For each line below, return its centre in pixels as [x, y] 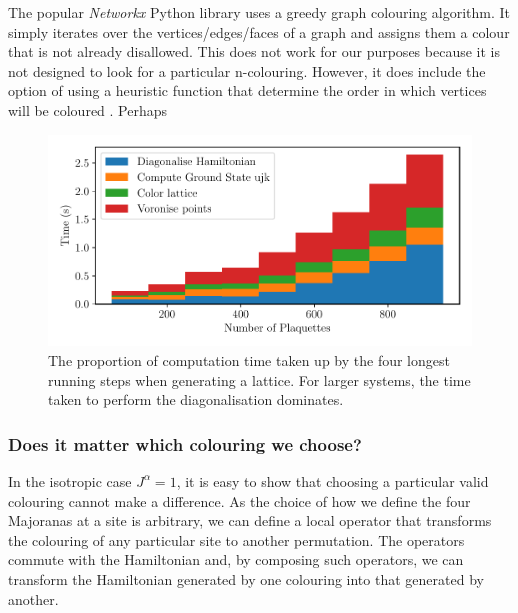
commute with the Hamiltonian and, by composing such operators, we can [236, 559]
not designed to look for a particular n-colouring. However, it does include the [247, 70]
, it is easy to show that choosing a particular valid [332, 480]
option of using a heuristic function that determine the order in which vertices [247, 90]
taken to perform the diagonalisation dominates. [196, 399]
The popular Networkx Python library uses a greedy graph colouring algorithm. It [259, 12]
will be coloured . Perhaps [88, 109]
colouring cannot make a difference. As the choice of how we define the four [239, 500]
